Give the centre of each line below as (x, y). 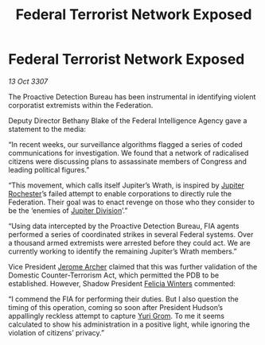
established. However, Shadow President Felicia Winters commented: (122, 283)
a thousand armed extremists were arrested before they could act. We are (129, 242)
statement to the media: (47, 129)
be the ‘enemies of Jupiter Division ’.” (68, 210)
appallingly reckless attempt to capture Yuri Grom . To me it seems (117, 316)
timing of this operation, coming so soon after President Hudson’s (116, 307)
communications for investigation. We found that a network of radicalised (129, 153)
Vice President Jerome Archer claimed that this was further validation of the (133, 266)
